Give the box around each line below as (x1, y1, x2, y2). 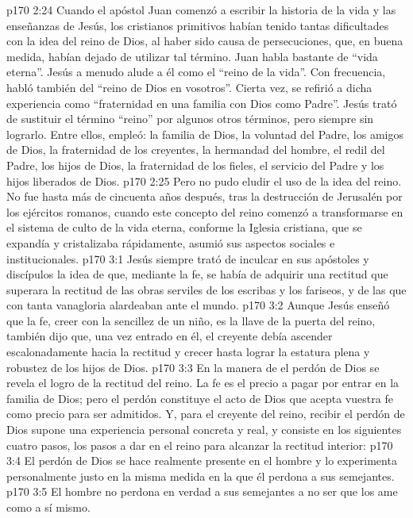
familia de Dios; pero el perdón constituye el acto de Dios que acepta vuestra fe (6, 389, 393, 406)
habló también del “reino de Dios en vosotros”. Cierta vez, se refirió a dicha (6, 79, 372, 95)
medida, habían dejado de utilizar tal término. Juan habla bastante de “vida (6, 48, 378, 64)
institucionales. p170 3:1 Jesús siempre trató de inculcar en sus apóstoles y (6, 250, 369, 267)
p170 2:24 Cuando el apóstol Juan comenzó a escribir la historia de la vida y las (6, 2, 396, 17)
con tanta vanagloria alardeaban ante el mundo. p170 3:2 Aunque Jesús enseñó (6, 297, 390, 313)
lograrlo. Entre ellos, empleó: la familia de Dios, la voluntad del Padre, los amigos (6, 125, 403, 142)
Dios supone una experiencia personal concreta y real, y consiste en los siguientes (6, 421, 402, 438)
